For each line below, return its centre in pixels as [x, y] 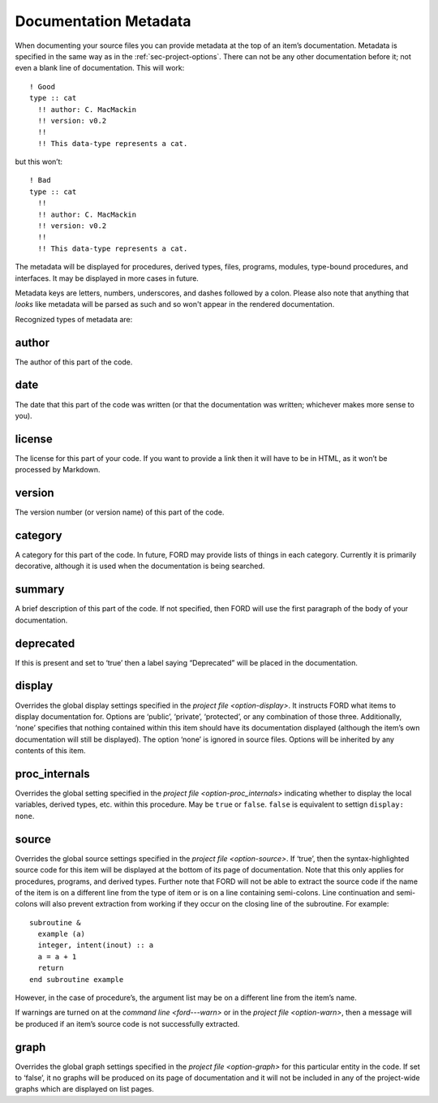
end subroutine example [77, 979]
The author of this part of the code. [74, 362]
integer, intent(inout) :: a [96, 945]
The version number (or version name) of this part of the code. [120, 512]
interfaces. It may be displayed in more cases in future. [107, 278]
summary [40, 590]
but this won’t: [39, 162]
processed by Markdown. [58, 470]
